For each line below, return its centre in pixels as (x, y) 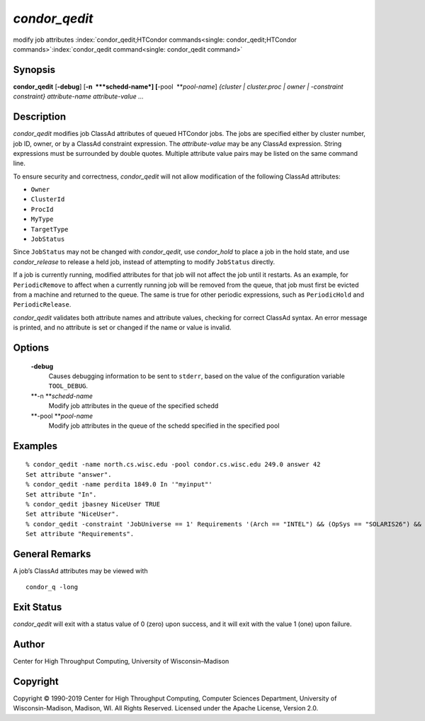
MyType (42, 219)
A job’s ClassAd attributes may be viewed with (80, 571)
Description (40, 117)
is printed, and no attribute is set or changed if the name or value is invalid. (122, 328)
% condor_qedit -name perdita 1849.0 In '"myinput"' (119, 484)
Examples (35, 446)
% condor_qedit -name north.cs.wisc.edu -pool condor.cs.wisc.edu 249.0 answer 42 (173, 465)
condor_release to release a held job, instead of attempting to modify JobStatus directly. (144, 261)
